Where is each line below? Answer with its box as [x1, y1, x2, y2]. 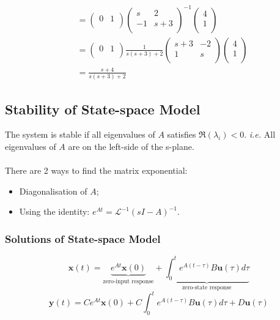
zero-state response [182, 285, 232, 291]
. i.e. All [244, 128, 276, 141]
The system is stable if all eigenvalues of [5, 128, 155, 141]
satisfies [167, 128, 196, 141]
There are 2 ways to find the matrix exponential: [5, 164, 188, 177]
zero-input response [103, 278, 154, 285]
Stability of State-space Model [5, 99, 201, 118]
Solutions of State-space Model [5, 231, 161, 246]
